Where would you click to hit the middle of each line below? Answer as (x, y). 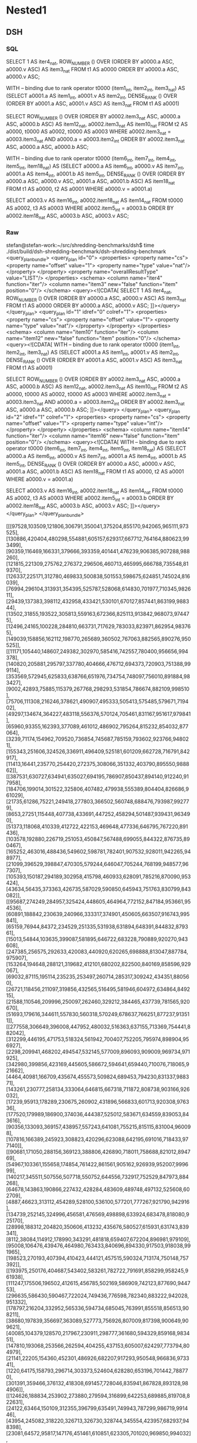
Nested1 (26, 10)
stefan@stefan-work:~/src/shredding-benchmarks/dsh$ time (80, 245)
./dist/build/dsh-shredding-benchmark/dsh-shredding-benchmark (86, 251)
